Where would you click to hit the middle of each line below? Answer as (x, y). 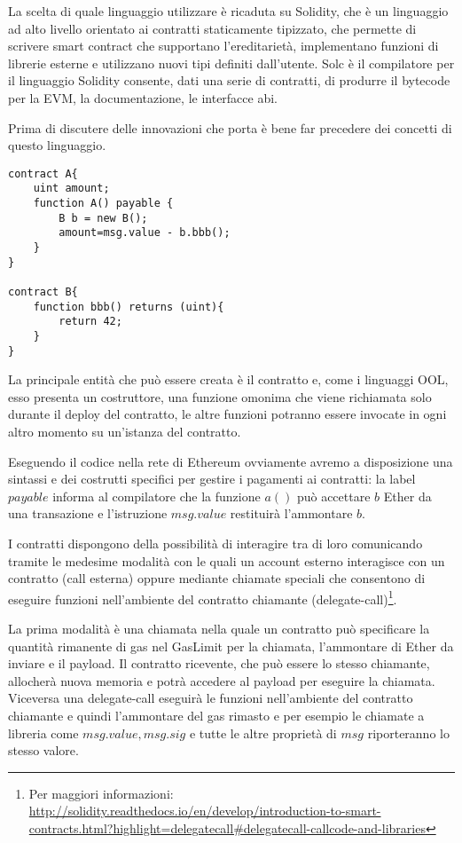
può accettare (333, 496)
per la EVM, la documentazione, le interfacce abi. (143, 97)
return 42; (90, 322)
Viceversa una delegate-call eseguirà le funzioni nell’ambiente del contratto (211, 698)
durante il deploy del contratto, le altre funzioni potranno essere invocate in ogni (227, 414)
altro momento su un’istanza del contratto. (125, 432)
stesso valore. (43, 750)
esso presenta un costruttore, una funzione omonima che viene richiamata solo (220, 396)
